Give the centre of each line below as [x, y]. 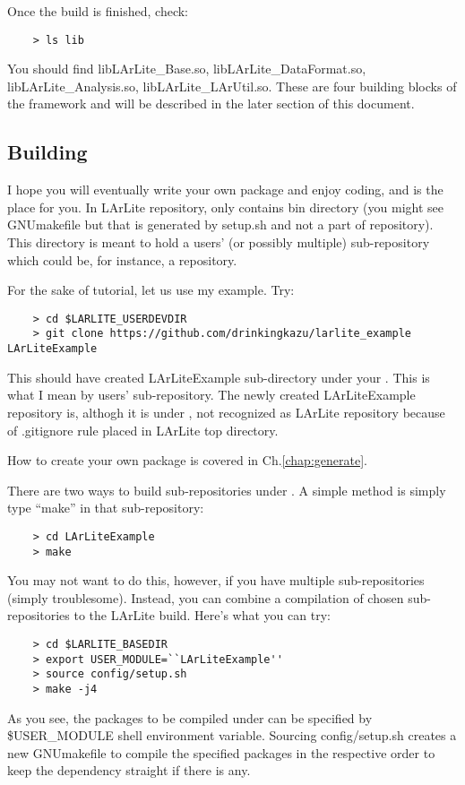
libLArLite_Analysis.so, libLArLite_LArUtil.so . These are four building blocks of [232, 86]
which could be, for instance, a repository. [122, 259]
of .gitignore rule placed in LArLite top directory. [143, 430]
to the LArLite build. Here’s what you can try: [202, 615]
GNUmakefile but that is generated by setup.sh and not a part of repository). [220, 224]
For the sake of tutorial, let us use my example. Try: [151, 290]
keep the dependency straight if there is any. [129, 770]
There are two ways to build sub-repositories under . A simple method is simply [227, 490]
